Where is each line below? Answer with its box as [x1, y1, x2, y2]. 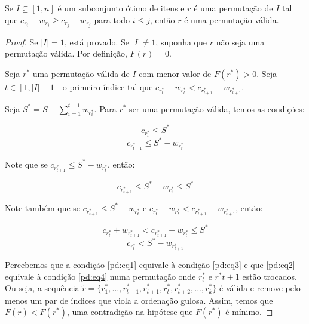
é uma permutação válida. [184, 13, 279, 26]
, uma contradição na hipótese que [66, 306, 193, 318]
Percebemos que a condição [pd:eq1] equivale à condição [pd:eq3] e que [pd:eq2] [5, 258, 295, 271]
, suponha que [155, 35, 207, 48]
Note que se [5, 158, 48, 170]
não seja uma [216, 35, 265, 48]
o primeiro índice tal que [62, 80, 153, 92]
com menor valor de [139, 67, 212, 79]
